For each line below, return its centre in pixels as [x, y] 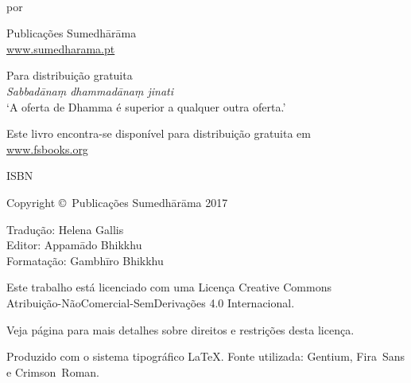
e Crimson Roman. [53, 371]
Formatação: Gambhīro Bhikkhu [85, 260]
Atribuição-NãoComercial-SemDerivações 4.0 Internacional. [151, 302]
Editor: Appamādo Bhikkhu [74, 245]
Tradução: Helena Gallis [65, 229]
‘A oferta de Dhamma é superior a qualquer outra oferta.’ [146, 106]
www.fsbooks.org [47, 149]
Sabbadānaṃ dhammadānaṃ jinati [90, 90]
